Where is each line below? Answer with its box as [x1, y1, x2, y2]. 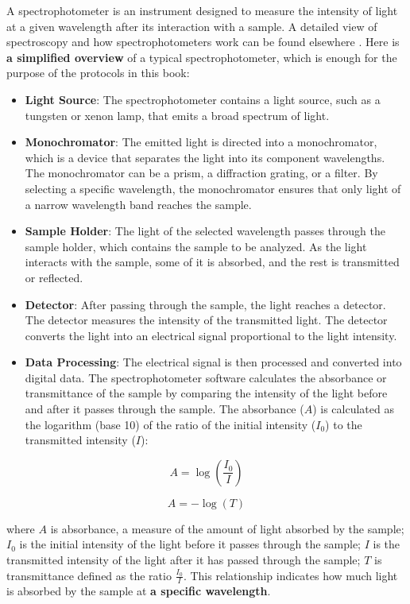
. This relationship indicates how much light [183, 567, 398, 583]
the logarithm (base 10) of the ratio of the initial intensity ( [25, 416, 316, 432]
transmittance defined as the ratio [6, 567, 172, 583]
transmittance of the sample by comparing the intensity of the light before [25, 385, 388, 401]
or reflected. [25, 269, 83, 285]
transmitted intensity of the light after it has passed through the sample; [6, 552, 361, 568]
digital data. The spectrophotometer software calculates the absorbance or [25, 369, 387, 385]
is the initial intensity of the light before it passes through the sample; [19, 536, 362, 552]
